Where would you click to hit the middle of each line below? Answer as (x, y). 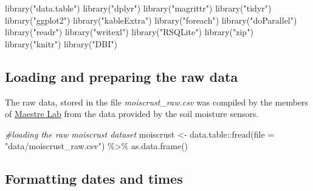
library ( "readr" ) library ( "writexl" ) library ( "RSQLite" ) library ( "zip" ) (129, 32)
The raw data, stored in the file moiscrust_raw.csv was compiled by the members (157, 102)
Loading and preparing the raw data (122, 76)
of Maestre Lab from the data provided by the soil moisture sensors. (132, 114)
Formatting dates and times (94, 179)
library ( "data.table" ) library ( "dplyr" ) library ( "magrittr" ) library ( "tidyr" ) (138, 8)
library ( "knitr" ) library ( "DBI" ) (61, 43)
